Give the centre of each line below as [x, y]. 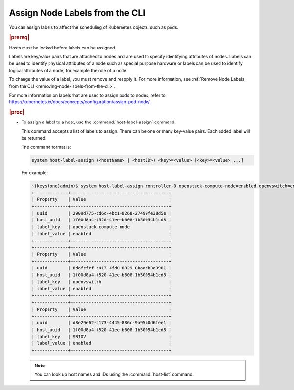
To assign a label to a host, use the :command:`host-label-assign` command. [98, 122]
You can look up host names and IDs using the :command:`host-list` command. [114, 374]
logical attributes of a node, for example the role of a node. [69, 70]
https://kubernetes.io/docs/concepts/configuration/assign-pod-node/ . [80, 102]
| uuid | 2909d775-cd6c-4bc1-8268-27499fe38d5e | [101, 213]
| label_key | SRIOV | [101, 337]
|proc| [17, 112]
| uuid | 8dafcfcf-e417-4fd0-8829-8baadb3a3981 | [101, 268]
